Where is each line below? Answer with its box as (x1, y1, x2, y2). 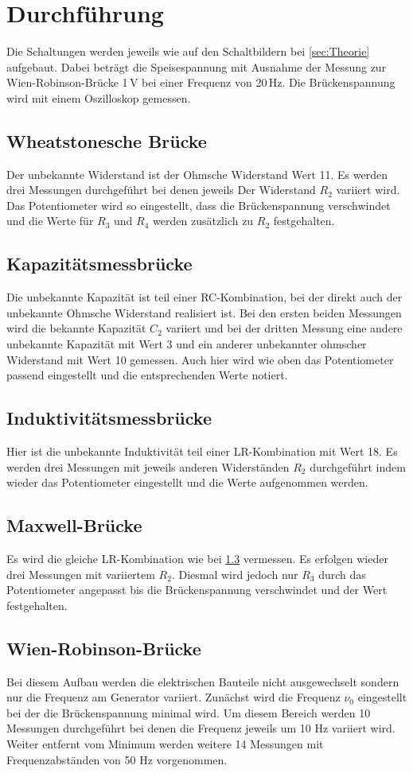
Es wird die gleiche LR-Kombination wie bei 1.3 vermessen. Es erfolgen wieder (6, 550, 388, 567)
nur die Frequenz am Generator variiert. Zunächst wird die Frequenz (6, 689, 341, 705)
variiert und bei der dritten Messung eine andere (166, 320, 403, 336)
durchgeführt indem (310, 458, 406, 475)
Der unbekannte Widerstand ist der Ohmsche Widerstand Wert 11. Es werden (6, 165, 388, 182)
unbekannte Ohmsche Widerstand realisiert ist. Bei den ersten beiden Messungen (6, 304, 402, 320)
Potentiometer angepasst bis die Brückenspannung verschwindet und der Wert (6, 581, 388, 598)
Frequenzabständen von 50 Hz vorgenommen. (6, 751, 228, 767)
